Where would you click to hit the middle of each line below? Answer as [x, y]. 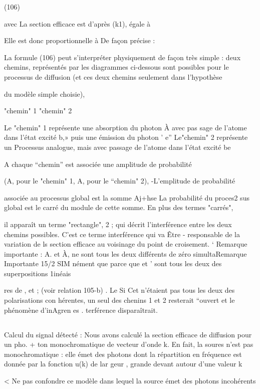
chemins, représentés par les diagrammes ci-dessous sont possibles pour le [116, 67]
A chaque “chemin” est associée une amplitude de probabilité [98, 164]
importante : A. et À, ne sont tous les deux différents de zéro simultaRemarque [125, 253]
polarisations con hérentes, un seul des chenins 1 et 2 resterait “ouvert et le [119, 300]
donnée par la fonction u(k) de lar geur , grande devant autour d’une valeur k [123, 364]
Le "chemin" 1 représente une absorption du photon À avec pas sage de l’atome [125, 127]
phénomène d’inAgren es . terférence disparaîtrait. [81, 310]
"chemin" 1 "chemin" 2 [38, 111]
